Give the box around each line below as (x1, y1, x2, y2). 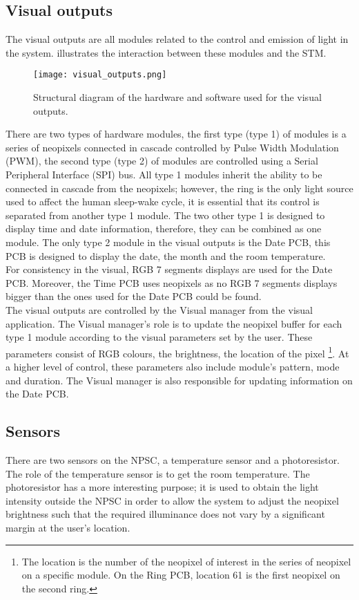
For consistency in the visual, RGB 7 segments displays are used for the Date (6, 262, 333, 276)
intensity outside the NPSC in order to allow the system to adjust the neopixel (6, 493, 339, 507)
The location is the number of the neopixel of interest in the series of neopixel (21, 554, 351, 568)
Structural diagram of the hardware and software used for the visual (33, 90, 322, 104)
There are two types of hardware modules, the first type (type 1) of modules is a (6, 126, 347, 141)
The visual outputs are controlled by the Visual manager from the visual (6, 302, 313, 317)
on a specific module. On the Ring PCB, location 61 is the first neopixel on (21, 568, 340, 582)
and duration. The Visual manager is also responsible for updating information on (6, 373, 353, 387)
